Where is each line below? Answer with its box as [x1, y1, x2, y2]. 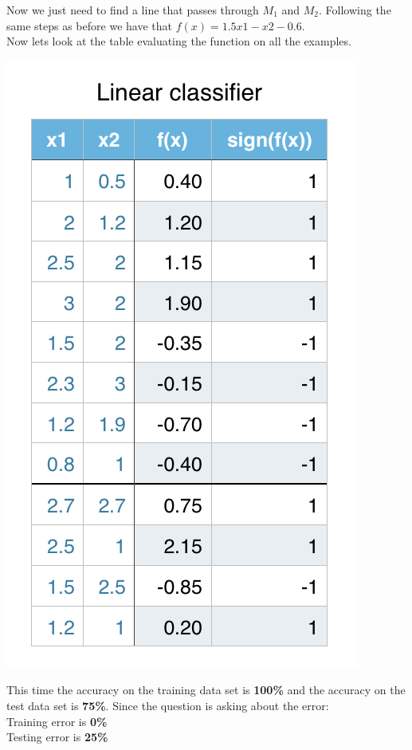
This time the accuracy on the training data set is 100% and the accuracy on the [6, 681, 406, 698]
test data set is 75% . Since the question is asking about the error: [6, 697, 329, 713]
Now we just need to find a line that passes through [6, 2, 259, 18]
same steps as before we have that [6, 17, 172, 33]
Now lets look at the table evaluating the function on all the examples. [6, 33, 351, 49]
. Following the [319, 2, 391, 18]
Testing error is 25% [6, 728, 108, 745]
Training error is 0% [6, 713, 108, 729]
